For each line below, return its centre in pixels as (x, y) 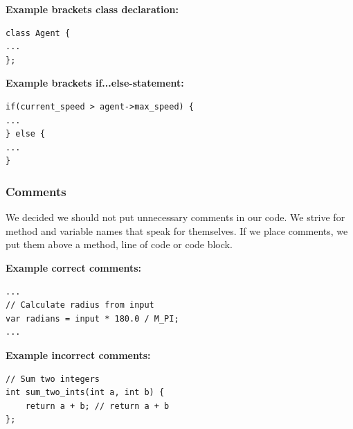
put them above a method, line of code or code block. (119, 244)
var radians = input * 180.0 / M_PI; (92, 318)
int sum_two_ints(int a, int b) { (85, 393)
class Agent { (38, 33)
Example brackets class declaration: (92, 9)
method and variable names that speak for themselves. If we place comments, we (177, 230)
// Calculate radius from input (80, 305)
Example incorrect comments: (78, 354)
